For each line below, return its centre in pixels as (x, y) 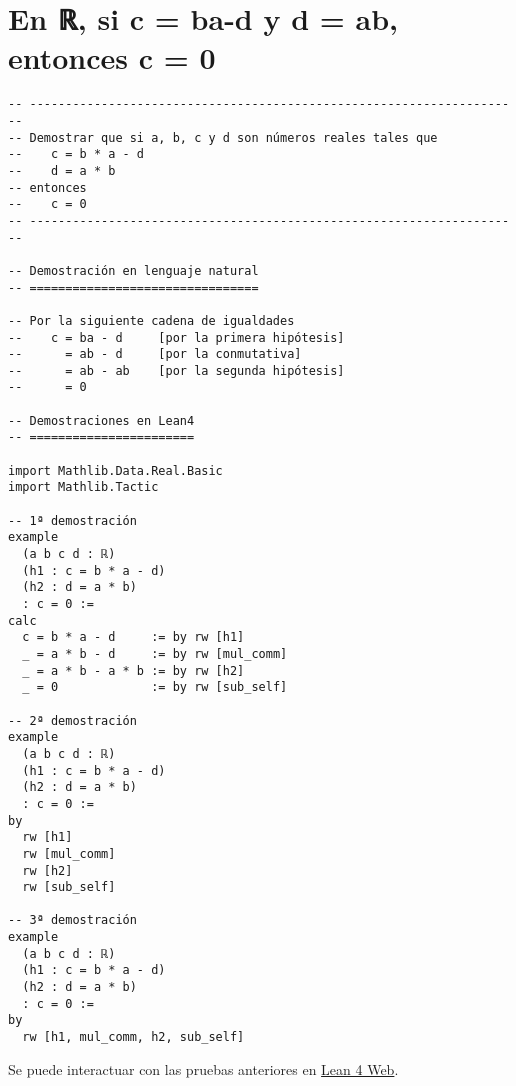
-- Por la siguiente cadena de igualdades (151, 320)
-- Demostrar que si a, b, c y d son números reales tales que (223, 137)
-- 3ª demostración (72, 920)
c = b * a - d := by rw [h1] (133, 637)
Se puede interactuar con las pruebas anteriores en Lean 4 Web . (203, 1068)
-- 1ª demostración (72, 520)
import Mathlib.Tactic (83, 487)
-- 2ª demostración (72, 720)
